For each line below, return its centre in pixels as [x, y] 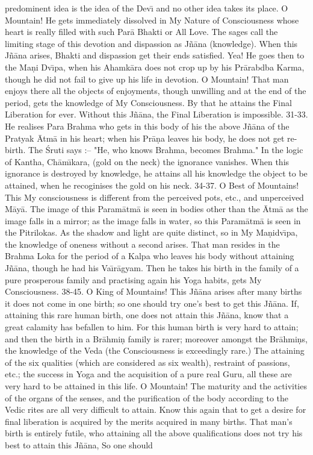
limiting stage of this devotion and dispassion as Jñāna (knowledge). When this [151, 43]
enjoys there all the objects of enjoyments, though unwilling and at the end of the [156, 91]
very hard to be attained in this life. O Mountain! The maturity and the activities [156, 386]
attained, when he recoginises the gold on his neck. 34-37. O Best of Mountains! [152, 185]
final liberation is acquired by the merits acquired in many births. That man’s [149, 421]
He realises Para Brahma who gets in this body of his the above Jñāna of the [147, 126]
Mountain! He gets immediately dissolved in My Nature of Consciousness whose [152, 20]
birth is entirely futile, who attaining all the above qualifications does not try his [154, 433]
